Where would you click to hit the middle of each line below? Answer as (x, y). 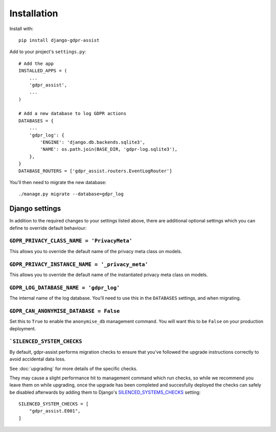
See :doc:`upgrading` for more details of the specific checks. (74, 369)
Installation (34, 13)
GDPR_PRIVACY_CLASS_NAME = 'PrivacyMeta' (71, 241)
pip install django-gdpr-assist (59, 40)
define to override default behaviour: (48, 228)
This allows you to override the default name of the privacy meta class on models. (96, 251)
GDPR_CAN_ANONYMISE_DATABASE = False (65, 311)
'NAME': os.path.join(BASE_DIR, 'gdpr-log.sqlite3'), (109, 149)
